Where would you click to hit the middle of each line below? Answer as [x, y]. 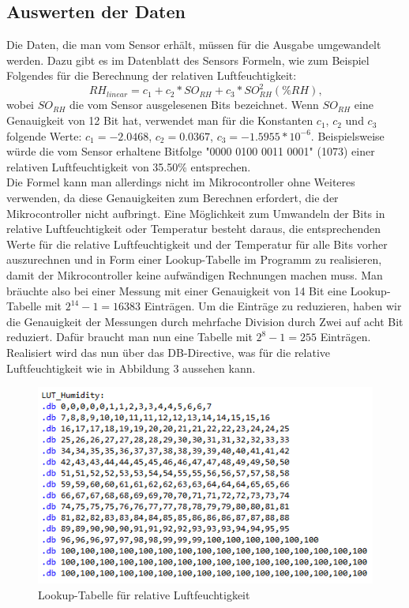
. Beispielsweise [347, 135]
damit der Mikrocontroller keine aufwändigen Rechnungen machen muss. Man [195, 275]
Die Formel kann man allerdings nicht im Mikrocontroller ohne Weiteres [181, 182]
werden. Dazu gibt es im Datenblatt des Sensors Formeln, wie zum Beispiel [188, 60]
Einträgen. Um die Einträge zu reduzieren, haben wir [273, 306]
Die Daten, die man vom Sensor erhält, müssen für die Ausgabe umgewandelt [194, 45]
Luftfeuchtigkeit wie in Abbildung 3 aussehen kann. [131, 368]
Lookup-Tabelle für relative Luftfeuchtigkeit [144, 594]
